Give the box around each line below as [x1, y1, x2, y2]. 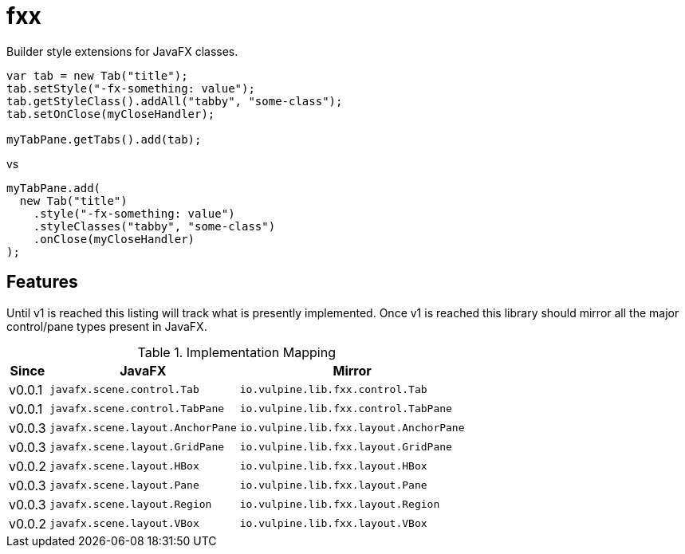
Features [6, 272, 78, 293]
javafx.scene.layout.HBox [49, 460, 199, 473]
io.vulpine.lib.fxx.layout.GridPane [239, 441, 452, 454]
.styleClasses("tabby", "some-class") [33, 219, 276, 233]
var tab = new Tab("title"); [6, 69, 188, 82]
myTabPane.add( [6, 181, 101, 194]
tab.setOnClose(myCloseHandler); [6, 107, 215, 120]
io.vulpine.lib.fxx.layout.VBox [239, 517, 427, 530]
